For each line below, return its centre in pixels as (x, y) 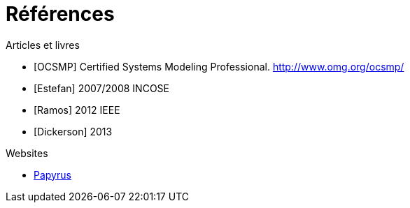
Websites (27, 153)
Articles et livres (43, 45)
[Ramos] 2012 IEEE (77, 110)
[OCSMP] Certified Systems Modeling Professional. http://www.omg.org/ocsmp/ (219, 66)
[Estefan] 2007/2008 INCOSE (101, 88)
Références (60, 14)
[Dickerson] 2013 (73, 131)
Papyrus (52, 174)
